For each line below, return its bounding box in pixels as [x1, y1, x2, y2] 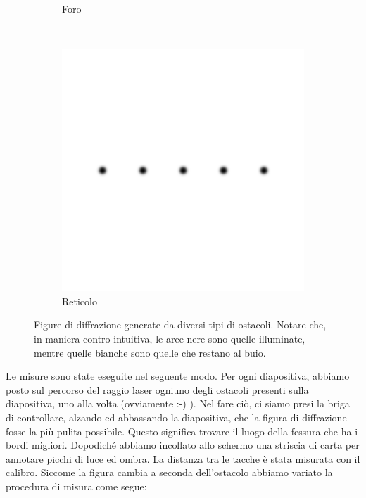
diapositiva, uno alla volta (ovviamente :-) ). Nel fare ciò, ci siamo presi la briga [6, 396, 350, 411]
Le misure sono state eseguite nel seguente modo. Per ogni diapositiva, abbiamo [6, 369, 350, 383]
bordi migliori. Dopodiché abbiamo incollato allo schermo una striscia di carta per [6, 438, 360, 452]
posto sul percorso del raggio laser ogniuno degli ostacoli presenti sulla [6, 382, 309, 397]
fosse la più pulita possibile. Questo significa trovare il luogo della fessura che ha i [6, 423, 358, 438]
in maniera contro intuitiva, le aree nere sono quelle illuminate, [34, 331, 305, 345]
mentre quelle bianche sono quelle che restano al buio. [34, 345, 266, 359]
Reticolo [62, 293, 97, 308]
